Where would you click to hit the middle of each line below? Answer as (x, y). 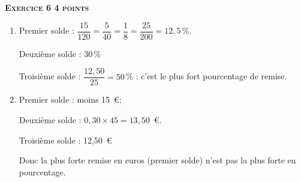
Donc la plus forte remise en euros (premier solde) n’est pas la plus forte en (157, 160)
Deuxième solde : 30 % (60, 53)
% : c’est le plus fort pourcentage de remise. (207, 76)
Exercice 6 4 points (47, 7)
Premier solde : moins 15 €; (70, 99)
